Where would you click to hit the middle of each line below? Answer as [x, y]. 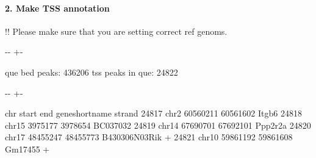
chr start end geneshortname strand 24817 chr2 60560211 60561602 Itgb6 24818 [153, 113]
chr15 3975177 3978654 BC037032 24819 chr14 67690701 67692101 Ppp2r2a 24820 [158, 125]
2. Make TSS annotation [57, 8]
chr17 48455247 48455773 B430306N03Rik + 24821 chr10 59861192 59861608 [149, 137]
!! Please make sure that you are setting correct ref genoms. [116, 31]
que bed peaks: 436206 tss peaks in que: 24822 [92, 72]
